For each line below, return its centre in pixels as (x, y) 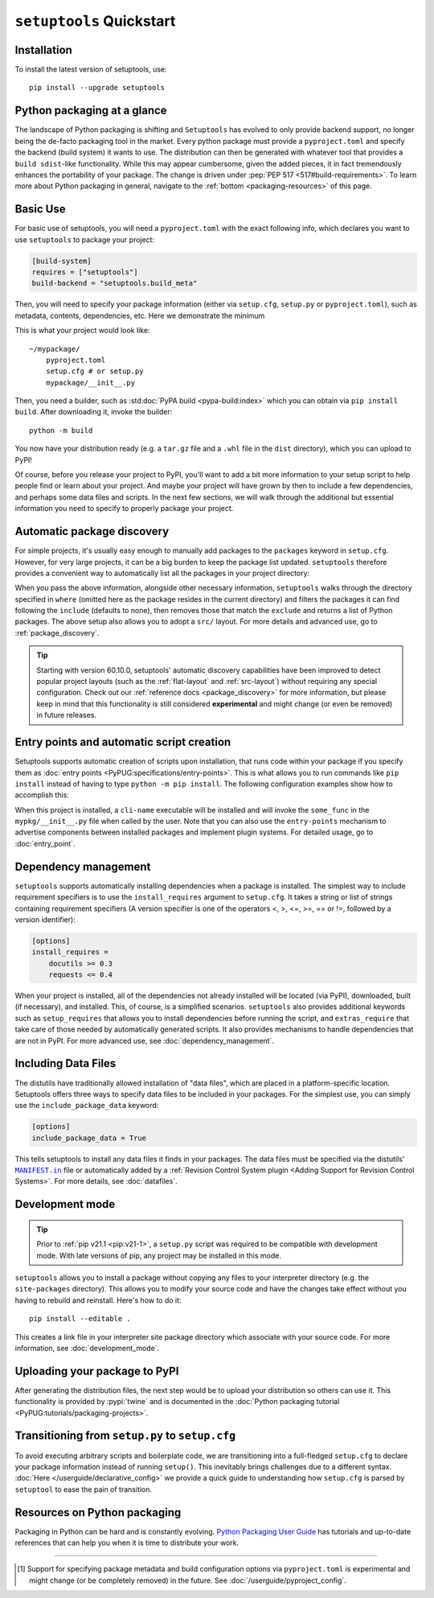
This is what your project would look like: (82, 331)
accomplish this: (42, 795)
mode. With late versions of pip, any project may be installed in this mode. (159, 1255)
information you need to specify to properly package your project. (124, 509)
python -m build (61, 430)
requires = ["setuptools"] (85, 272)
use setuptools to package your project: (85, 239)
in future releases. (66, 715)
